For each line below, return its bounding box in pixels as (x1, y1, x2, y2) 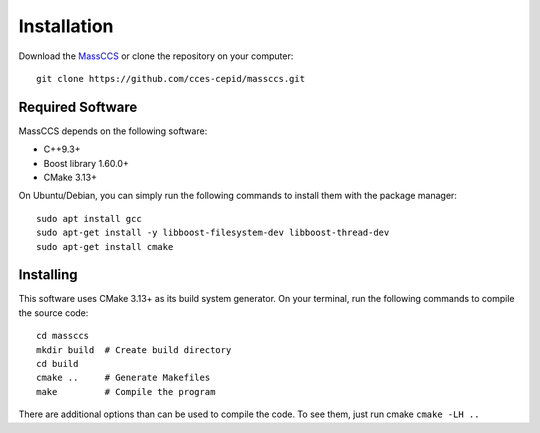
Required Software (18, 98, 138, 115)
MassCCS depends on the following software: (18, 125, 208, 137)
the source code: (18, 306, 89, 319)
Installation (18, 15, 114, 37)
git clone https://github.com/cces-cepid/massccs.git (36, 73, 305, 84)
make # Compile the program (36, 386, 216, 397)
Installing (18, 266, 79, 284)
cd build (36, 358, 79, 370)
